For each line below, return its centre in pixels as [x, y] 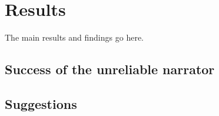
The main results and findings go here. [74, 37]
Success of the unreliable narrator [110, 69]
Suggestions [41, 103]
